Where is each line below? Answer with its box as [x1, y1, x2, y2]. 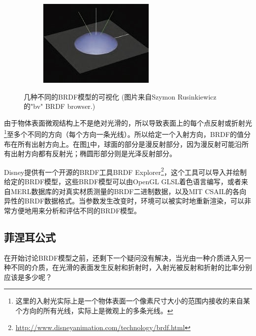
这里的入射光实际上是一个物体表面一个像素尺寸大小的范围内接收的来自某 [15, 296, 250, 306]
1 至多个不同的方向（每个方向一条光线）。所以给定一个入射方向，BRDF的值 [4, 128, 244, 139]
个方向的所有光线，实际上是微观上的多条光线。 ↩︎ [15, 305, 173, 316]
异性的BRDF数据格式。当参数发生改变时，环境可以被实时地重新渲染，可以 [4, 196, 245, 206]
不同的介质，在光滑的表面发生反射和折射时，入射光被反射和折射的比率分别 [10, 262, 252, 272]
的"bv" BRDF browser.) [24, 101, 96, 111]
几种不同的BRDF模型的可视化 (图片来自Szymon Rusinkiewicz [24, 91, 217, 101]
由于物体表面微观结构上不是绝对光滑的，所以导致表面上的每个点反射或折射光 [4, 117, 252, 128]
